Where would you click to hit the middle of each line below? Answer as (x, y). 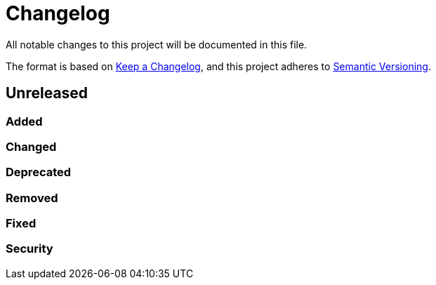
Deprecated (39, 172)
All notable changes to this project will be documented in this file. (157, 44)
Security (29, 249)
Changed (31, 146)
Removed (32, 198)
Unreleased (47, 93)
